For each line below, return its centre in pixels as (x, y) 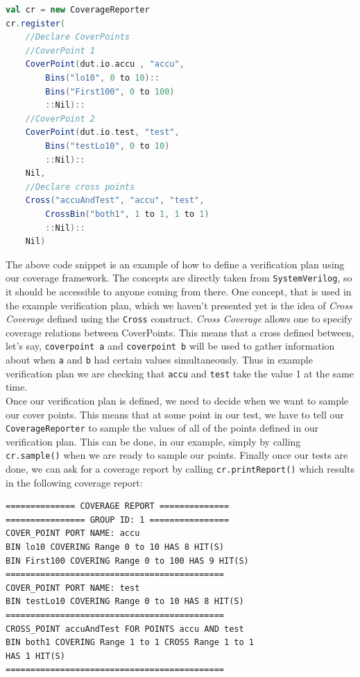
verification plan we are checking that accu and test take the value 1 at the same (180, 373)
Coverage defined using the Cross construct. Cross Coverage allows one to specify (179, 319)
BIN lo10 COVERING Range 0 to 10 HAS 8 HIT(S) (115, 547)
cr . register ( (35, 23)
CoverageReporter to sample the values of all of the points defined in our (162, 428)
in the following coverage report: (74, 482)
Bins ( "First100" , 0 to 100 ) (110, 91)
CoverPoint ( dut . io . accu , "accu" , (105, 64)
